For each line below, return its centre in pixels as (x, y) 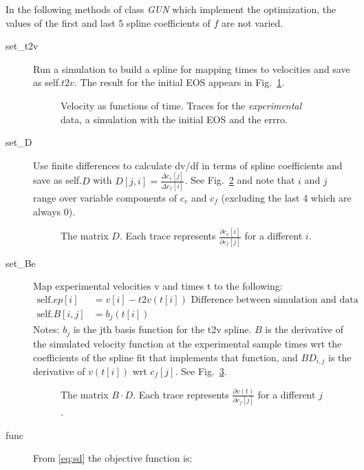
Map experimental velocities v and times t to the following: (158, 286)
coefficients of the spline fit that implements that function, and (165, 357)
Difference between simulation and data (275, 300)
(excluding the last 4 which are (286, 197)
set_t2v (22, 46)
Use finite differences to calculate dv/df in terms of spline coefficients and (188, 165)
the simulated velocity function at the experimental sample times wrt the (188, 343)
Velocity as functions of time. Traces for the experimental (181, 105)
